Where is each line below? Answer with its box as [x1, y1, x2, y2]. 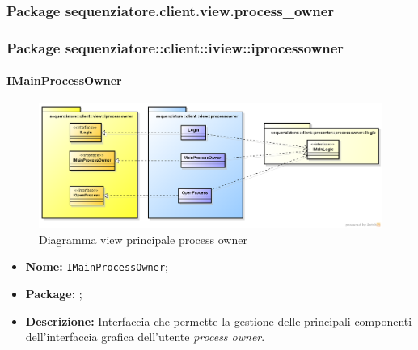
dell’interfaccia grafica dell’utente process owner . [25, 328, 265, 345]
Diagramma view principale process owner [39, 230, 247, 247]
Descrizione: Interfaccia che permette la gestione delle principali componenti [25, 312, 412, 329]
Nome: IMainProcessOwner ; [25, 258, 168, 275]
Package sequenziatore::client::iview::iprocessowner [6, 37, 344, 57]
